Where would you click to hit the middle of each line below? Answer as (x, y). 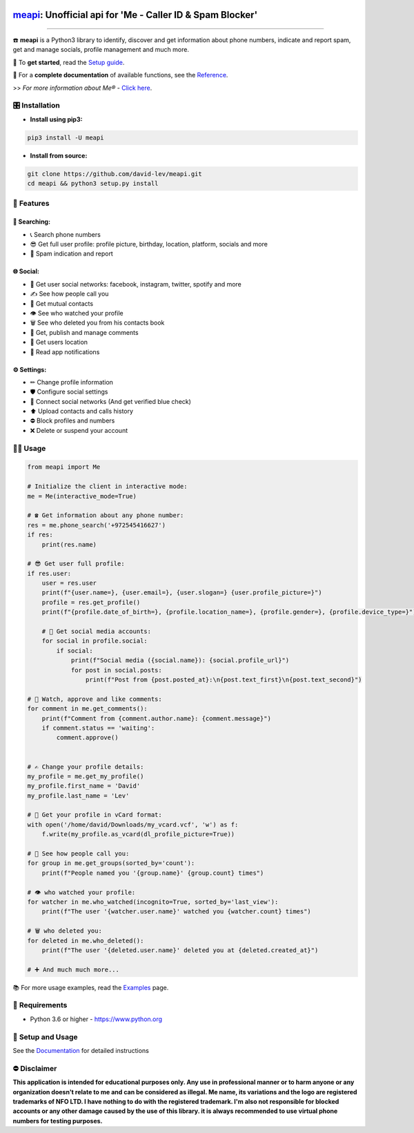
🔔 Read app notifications (65, 351)
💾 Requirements (40, 1005)
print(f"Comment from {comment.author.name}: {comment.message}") (157, 718)
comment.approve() (87, 738)
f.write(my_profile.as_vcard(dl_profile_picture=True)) (138, 834)
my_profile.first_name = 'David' (84, 786)
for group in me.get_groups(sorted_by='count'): (111, 863)
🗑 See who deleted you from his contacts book (97, 323)
